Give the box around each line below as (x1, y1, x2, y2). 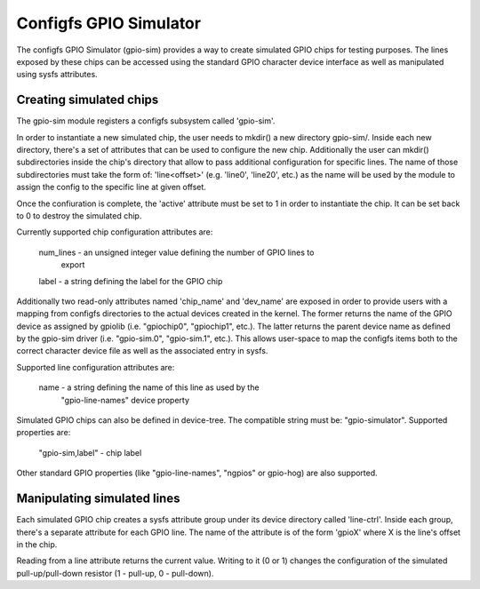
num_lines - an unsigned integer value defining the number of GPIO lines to (38, 247, 315, 258)
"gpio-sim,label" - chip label (38, 447, 142, 458)
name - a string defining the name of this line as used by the (38, 382, 260, 393)
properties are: (16, 427, 71, 438)
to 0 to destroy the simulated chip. (16, 210, 142, 221)
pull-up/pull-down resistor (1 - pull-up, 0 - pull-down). (16, 568, 214, 578)
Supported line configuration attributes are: (16, 362, 175, 372)
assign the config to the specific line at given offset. (16, 182, 206, 193)
